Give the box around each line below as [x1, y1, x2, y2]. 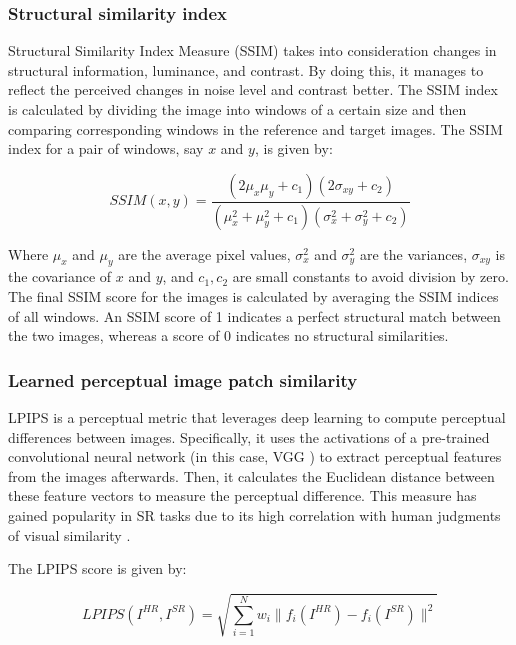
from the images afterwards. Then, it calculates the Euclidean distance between [8, 465, 495, 486]
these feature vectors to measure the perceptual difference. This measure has [8, 485, 477, 506]
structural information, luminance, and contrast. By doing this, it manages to [8, 59, 484, 80]
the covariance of [8, 266, 112, 287]
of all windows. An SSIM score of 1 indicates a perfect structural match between [8, 305, 501, 326]
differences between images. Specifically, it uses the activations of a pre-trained [8, 426, 490, 447]
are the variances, [359, 243, 468, 264]
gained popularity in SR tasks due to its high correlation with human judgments [8, 505, 501, 526]
